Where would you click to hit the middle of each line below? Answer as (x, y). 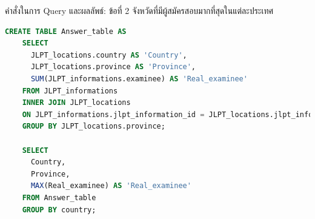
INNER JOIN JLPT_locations (76, 103)
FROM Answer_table (59, 197)
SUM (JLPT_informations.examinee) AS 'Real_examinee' (139, 79)
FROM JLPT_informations (70, 91)
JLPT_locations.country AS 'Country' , (109, 55)
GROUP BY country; (59, 210)
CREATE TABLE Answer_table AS (66, 31)
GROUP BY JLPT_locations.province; (94, 126)
